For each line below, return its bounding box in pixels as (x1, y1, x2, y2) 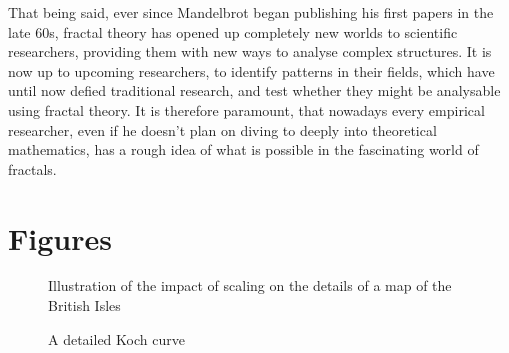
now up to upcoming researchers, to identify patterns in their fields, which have (8, 60, 495, 81)
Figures (8, 217, 112, 258)
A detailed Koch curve (48, 328, 185, 349)
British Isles (48, 295, 121, 316)
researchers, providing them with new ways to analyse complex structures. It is (8, 41, 492, 62)
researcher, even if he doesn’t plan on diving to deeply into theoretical (8, 119, 437, 140)
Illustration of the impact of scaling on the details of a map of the (48, 275, 452, 296)
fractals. (8, 158, 57, 179)
